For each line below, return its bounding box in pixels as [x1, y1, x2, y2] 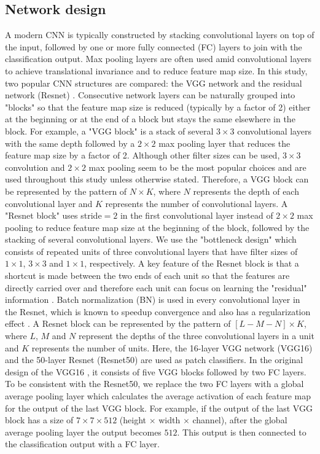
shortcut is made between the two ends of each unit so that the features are [5, 269, 290, 282]
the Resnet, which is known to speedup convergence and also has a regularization [5, 305, 311, 318]
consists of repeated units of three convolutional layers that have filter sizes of [5, 245, 298, 257]
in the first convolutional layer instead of [120, 209, 273, 222]
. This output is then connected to [177, 425, 306, 438]
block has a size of [5, 413, 74, 426]
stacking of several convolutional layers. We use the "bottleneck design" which [5, 233, 297, 246]
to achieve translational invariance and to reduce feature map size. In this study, [5, 64, 308, 77]
